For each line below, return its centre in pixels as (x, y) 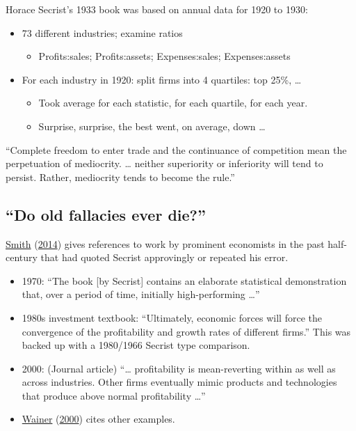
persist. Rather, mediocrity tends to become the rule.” (120, 177)
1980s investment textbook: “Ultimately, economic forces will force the (172, 317)
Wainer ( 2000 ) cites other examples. (98, 419)
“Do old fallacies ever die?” (106, 214)
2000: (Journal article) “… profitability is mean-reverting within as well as (179, 368)
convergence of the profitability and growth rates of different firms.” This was (186, 331)
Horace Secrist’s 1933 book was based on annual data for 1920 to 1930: (157, 9)
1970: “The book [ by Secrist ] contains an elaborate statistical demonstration (184, 280)
